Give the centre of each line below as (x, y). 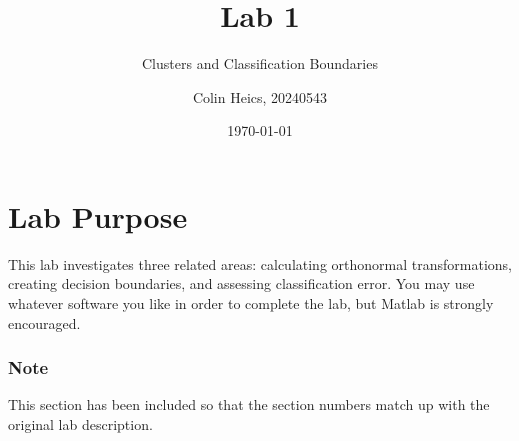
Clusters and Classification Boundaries (260, 63)
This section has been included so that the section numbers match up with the (249, 404)
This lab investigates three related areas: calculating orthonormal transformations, (260, 263)
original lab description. (80, 424)
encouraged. (44, 322)
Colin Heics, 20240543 (260, 96)
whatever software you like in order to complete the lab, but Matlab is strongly (251, 303)
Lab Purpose (98, 215)
